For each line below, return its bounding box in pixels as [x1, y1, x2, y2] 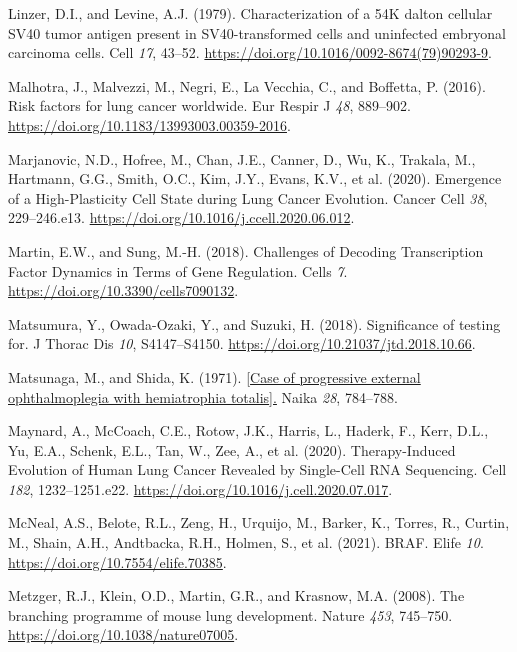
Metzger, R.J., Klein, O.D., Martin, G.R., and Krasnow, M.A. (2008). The [8, 585, 465, 606]
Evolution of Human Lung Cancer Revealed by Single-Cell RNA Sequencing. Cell [8, 459, 507, 480]
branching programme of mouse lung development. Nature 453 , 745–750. [8, 604, 453, 625]
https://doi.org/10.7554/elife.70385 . [8, 551, 227, 572]
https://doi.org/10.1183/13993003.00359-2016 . [8, 114, 291, 135]
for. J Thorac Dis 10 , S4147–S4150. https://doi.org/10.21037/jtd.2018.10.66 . [8, 333, 476, 354]
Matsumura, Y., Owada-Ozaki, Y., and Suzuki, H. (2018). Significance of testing [8, 313, 501, 334]
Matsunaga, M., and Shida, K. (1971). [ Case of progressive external [8, 366, 421, 387]
